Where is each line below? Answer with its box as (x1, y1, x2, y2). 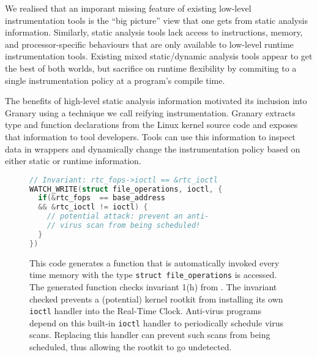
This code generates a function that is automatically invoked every (29, 256, 280, 269)
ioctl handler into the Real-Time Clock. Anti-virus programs (29, 304, 261, 317)
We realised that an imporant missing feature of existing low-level (5, 2, 252, 14)
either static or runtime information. (5, 154, 141, 167)
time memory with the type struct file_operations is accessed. (29, 268, 277, 281)
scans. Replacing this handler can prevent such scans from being (29, 328, 270, 341)
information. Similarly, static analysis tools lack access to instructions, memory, (5, 26, 303, 39)
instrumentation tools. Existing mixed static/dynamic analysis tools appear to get (5, 50, 313, 62)
